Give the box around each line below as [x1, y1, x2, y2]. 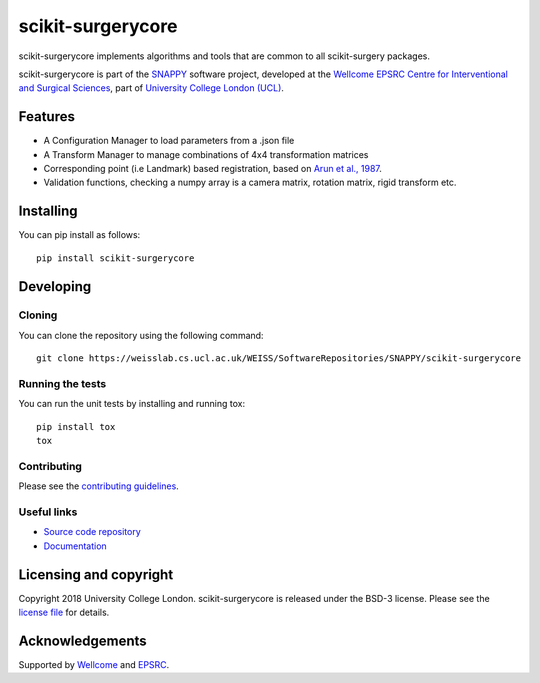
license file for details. [18, 606, 110, 619]
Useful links [18, 505, 78, 519]
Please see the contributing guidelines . [18, 480, 179, 492]
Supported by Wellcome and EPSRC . [18, 659, 170, 671]
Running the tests [18, 377, 107, 391]
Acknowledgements [18, 632, 147, 649]
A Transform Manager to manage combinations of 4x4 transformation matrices [43, 148, 369, 160]
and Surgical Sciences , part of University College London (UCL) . [18, 82, 285, 94]
